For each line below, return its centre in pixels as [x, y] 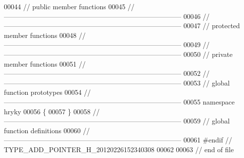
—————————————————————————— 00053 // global [117, 82]
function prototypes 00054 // [47, 92]
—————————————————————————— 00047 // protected [122, 26]
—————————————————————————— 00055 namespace [119, 101]
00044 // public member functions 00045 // [69, 6]
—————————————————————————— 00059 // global [117, 121]
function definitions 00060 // [47, 130]
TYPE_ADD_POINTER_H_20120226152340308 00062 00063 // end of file [119, 149]
